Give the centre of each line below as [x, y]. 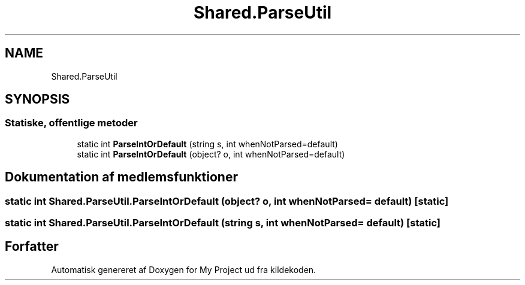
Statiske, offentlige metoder [71, 123]
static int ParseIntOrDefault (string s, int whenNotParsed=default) [207, 144]
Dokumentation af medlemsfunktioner [121, 177]
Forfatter [32, 247]
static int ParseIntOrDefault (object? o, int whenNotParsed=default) [211, 154]
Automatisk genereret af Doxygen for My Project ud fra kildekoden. [184, 269]
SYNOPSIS [37, 99]
